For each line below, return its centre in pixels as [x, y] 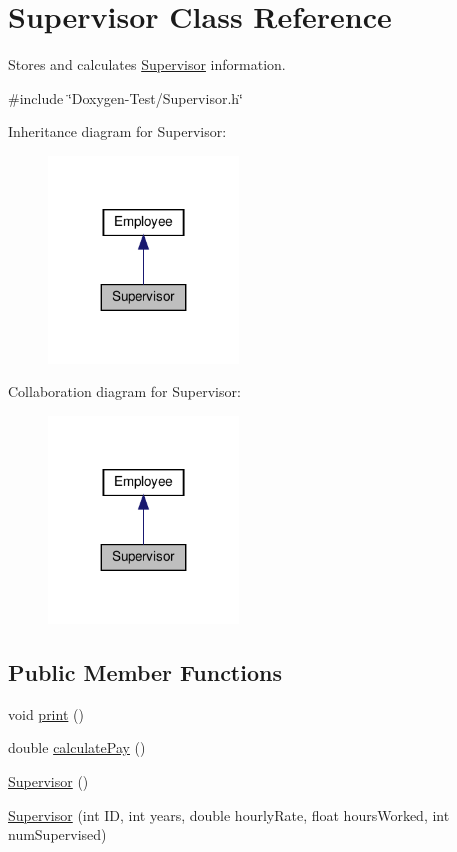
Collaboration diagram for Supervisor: [124, 391]
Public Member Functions [145, 671]
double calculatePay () [77, 747]
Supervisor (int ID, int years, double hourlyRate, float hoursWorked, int [229, 814]
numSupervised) [57, 834]
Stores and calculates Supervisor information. [147, 64]
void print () [46, 713]
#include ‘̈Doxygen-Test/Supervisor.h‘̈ [125, 97]
